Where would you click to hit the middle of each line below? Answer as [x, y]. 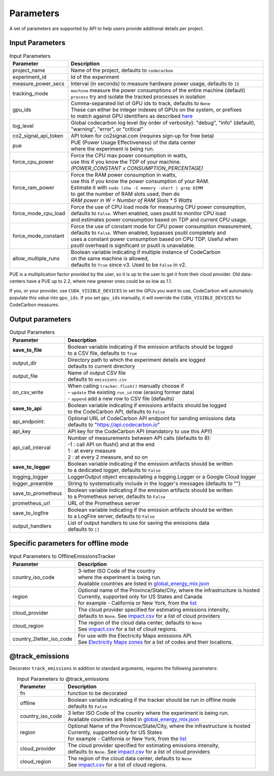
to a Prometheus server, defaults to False [117, 496]
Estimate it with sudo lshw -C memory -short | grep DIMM [137, 187]
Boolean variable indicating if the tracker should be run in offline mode [152, 700]
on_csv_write [28, 392]
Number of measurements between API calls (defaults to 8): [139, 438]
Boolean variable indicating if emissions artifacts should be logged [147, 405]
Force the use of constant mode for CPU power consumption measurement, [161, 226]
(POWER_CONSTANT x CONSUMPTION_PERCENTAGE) [137, 168]
